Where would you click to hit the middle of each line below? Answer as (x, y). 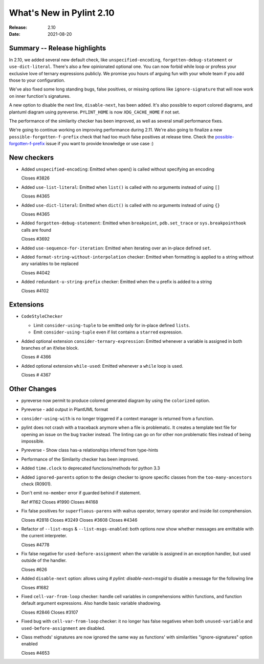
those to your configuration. (37, 80)
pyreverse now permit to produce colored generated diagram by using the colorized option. (116, 400)
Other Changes (33, 389)
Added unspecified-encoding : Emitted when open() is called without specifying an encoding (118, 169)
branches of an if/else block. (50, 348)
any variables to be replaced (50, 264)
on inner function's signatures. (40, 96)
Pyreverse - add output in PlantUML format (65, 409)
